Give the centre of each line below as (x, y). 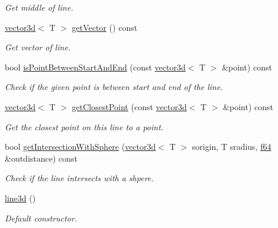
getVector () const (105, 27)
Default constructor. (41, 218)
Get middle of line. (39, 7)
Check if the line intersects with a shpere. (79, 178)
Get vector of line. (38, 47)
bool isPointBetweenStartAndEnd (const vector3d (95, 67)
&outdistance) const (41, 158)
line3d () (20, 198)
